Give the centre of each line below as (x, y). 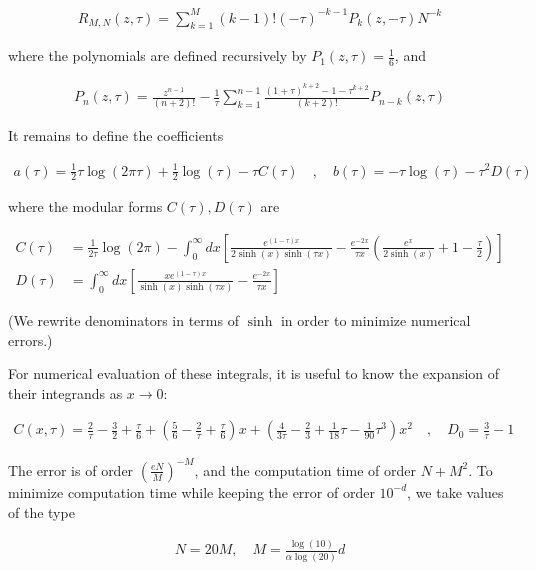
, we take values (455, 491)
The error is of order (71, 469)
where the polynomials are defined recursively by (157, 55)
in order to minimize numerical (375, 320)
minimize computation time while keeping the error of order (191, 491)
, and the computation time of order (305, 469)
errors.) (30, 339)
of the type (41, 511)
